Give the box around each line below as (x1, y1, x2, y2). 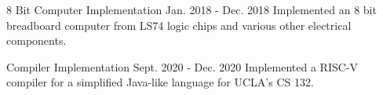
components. (6, 32, 67, 49)
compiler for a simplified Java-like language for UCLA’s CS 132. (6, 74, 314, 90)
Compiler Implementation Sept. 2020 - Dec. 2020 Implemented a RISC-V (6, 58, 359, 75)
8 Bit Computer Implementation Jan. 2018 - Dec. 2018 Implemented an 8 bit (6, 2, 377, 17)
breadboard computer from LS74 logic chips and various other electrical (6, 16, 352, 33)
